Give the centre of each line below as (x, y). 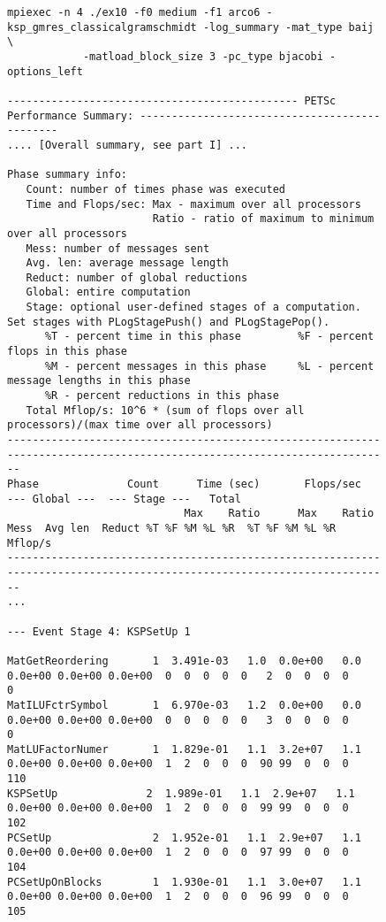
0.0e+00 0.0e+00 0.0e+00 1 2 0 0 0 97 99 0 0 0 (178, 853)
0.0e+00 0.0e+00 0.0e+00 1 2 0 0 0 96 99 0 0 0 (178, 897)
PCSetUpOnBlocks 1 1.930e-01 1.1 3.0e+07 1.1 (184, 882)
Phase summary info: (68, 175)
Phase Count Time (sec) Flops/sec (184, 484)
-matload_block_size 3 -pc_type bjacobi (203, 56)
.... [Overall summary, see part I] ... (128, 145)
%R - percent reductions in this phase (162, 396)
